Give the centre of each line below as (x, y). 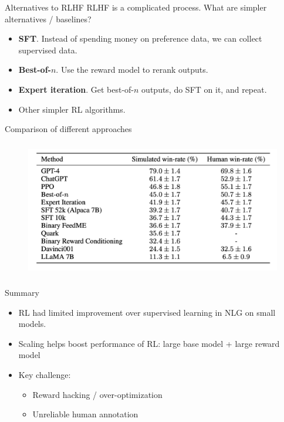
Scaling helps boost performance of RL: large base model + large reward (149, 343)
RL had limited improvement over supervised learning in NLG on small (147, 312)
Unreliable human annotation (85, 414)
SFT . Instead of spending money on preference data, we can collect (140, 38)
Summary (22, 293)
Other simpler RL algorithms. (72, 109)
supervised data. (48, 50)
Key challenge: (45, 375)
